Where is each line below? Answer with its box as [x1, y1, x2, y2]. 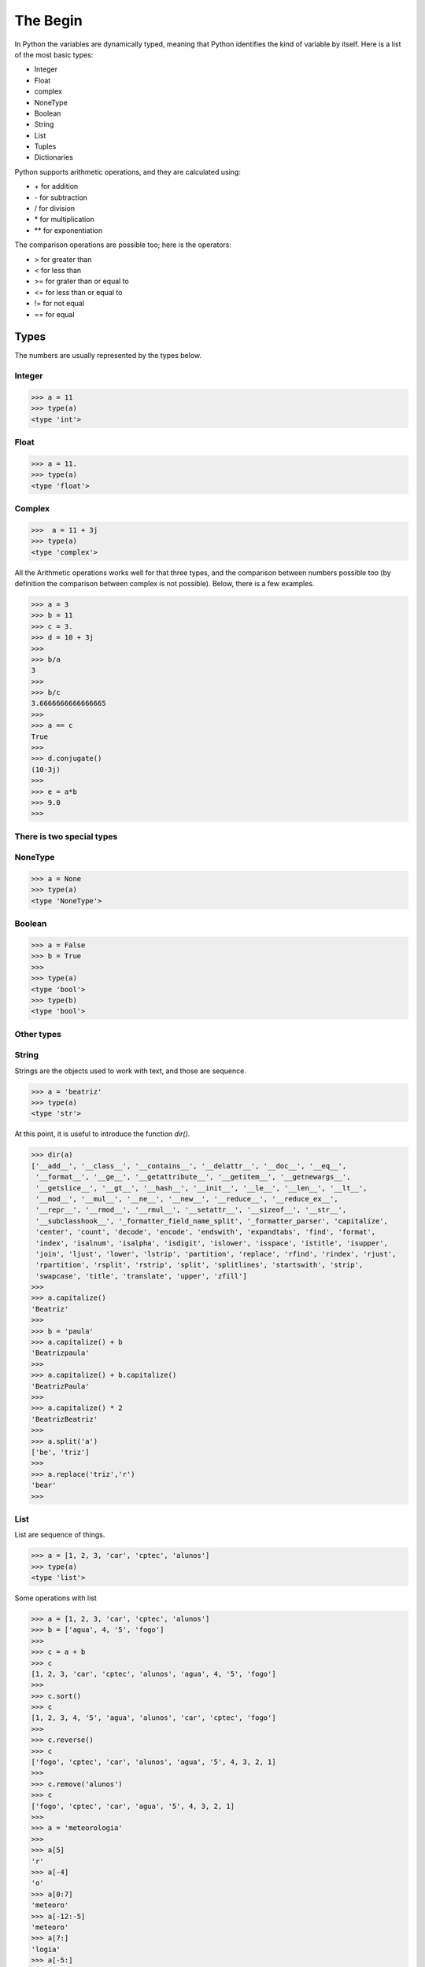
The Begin [14, 12, 83, 29]
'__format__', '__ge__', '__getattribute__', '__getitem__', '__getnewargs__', [35, 1172, 351, 1182]
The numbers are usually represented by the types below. [14, 351, 202, 360]
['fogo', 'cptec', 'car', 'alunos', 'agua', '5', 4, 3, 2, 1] [31, 1758, 276, 1766]
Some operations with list [14, 1593, 98, 1603]
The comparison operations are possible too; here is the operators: [14, 240, 232, 249]
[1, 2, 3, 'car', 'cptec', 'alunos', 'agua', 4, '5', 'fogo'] [31, 1669, 276, 1678]
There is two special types [14, 831, 118, 842]
